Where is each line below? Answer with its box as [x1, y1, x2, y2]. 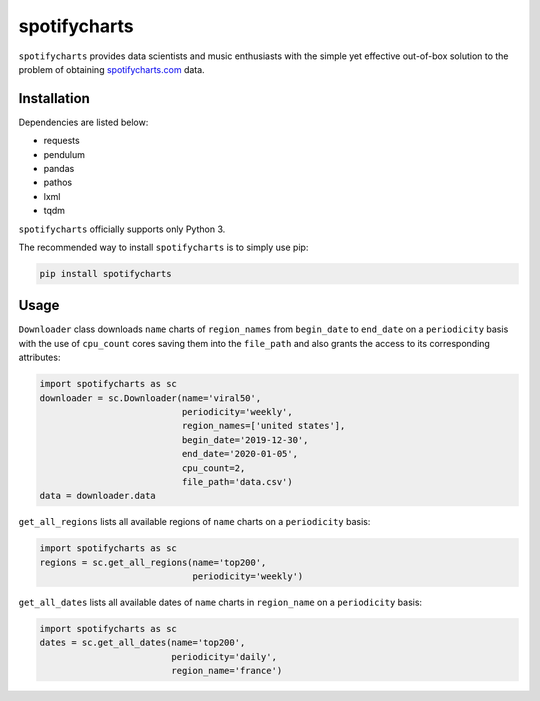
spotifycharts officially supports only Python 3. [18, 223, 226, 235]
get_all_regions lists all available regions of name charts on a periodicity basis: [18, 516, 371, 528]
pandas [43, 163, 75, 175]
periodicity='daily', [171, 651, 277, 662]
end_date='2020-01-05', [181, 448, 299, 460]
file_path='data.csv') [181, 476, 294, 487]
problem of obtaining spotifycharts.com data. [18, 63, 205, 75]
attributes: [18, 351, 61, 364]
